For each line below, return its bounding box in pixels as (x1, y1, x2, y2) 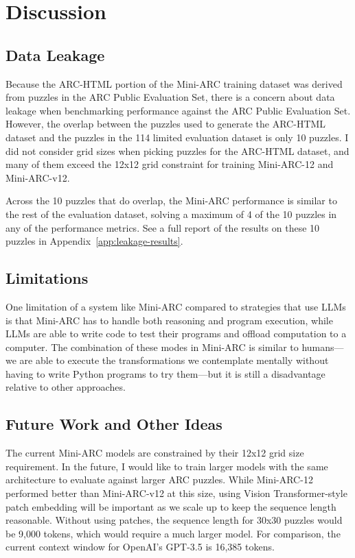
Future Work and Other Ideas (5, 413, 222, 435)
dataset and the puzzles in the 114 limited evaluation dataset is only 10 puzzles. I (5, 130, 349, 144)
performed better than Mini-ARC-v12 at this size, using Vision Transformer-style (5, 486, 347, 500)
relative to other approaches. (5, 380, 126, 394)
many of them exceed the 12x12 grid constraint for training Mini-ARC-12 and (5, 157, 334, 171)
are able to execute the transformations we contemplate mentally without (19, 353, 329, 367)
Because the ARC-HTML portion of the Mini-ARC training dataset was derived (5, 76, 343, 90)
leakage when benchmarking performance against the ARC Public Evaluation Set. (5, 103, 351, 117)
